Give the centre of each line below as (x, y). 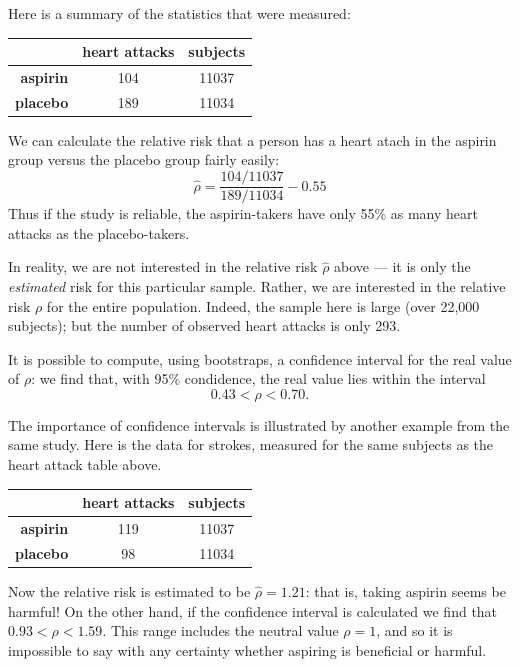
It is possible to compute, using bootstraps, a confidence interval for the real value (260, 358)
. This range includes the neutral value (220, 630)
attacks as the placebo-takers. (99, 232)
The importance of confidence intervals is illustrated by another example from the (259, 424)
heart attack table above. (85, 464)
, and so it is (414, 630)
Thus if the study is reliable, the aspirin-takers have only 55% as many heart (243, 213)
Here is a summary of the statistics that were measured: (179, 13)
